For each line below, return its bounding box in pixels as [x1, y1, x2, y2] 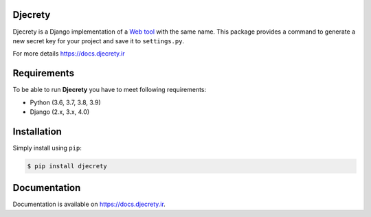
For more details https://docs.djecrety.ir [12, 49, 125, 58]
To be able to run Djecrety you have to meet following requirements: [12, 86, 207, 94]
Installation [12, 126, 62, 137]
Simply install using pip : [12, 144, 82, 152]
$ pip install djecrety [27, 162, 108, 170]
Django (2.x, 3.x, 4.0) [30, 107, 90, 116]
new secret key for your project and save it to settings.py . [12, 36, 185, 45]
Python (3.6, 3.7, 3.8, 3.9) [30, 98, 101, 106]
